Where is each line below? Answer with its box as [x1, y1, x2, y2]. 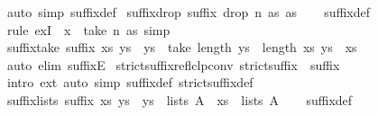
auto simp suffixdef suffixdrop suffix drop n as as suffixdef [6, 3, 370, 21]
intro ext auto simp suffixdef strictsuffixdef [6, 73, 254, 92]
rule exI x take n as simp [6, 20, 171, 39]
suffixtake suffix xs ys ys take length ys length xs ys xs [6, 38, 357, 57]
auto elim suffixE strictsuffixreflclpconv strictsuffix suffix [6, 55, 340, 74]
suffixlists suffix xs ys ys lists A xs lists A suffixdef [6, 90, 353, 109]
